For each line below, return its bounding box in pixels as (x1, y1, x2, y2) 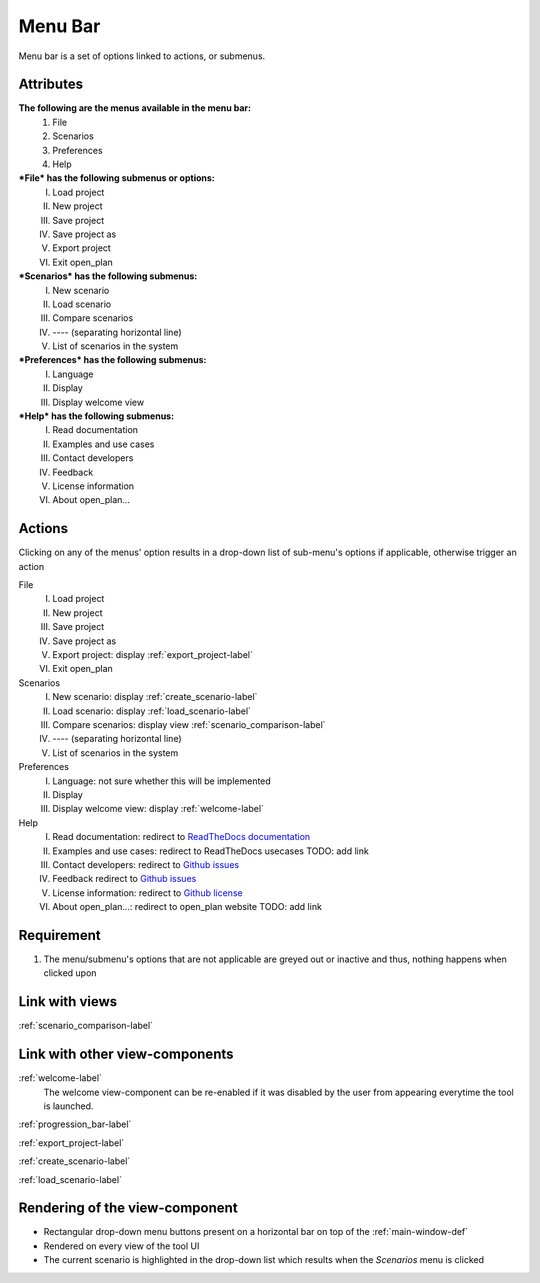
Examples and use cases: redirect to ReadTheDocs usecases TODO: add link (52, 845, 369, 857)
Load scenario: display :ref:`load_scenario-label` (52, 705, 252, 717)
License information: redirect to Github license (52, 886, 244, 899)
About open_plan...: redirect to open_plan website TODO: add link (52, 901, 322, 913)
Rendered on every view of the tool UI (43, 1240, 200, 1252)
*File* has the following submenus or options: (18, 172, 215, 184)
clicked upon (43, 967, 97, 979)
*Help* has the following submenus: (18, 410, 175, 422)
